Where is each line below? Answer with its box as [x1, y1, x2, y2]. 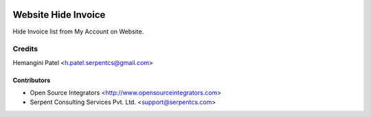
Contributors [12, 76, 51, 84]
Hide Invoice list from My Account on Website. [12, 27, 144, 36]
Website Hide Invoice [12, 9, 106, 21]
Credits [12, 44, 38, 54]
